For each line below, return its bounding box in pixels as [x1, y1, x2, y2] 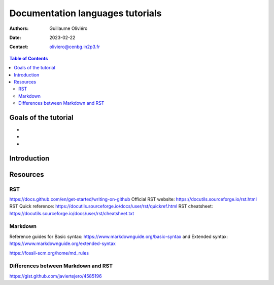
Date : [9, 34, 21, 40]
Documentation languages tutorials [9, 8, 162, 19]
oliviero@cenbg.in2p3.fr [49, 44, 100, 50]
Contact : [9, 44, 29, 50]
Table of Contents [9, 55, 48, 61]
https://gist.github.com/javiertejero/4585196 [9, 273, 102, 279]
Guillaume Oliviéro [49, 25, 88, 31]
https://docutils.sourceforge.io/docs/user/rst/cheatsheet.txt [9, 210, 134, 216]
